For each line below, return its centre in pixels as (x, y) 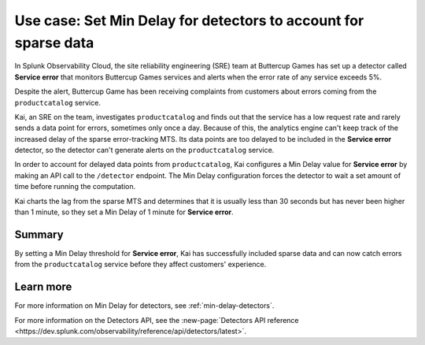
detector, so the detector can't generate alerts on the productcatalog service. (144, 150)
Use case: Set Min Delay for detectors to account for (189, 20)
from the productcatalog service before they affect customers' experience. (140, 265)
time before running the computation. (75, 187)
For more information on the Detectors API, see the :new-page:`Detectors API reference (157, 320)
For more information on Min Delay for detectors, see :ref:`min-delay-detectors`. (144, 306)
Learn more (43, 287)
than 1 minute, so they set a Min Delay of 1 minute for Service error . (124, 212)
